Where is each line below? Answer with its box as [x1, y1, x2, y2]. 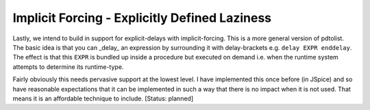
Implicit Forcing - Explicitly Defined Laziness [12, 10, 272, 25]
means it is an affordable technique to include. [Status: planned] [12, 94, 194, 102]
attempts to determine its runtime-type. [12, 62, 124, 71]
